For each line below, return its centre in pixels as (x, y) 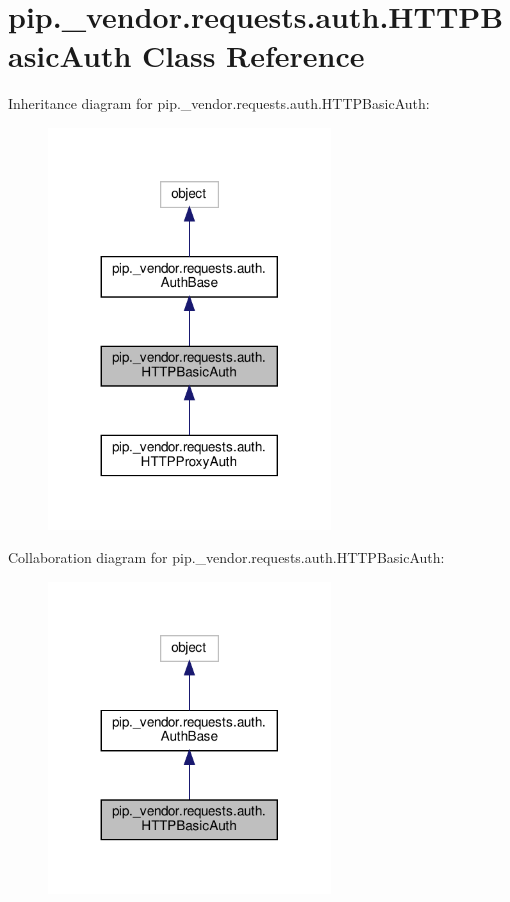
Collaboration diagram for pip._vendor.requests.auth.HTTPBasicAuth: (226, 557)
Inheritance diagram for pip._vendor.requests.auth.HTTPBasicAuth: (219, 103)
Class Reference (253, 55)
